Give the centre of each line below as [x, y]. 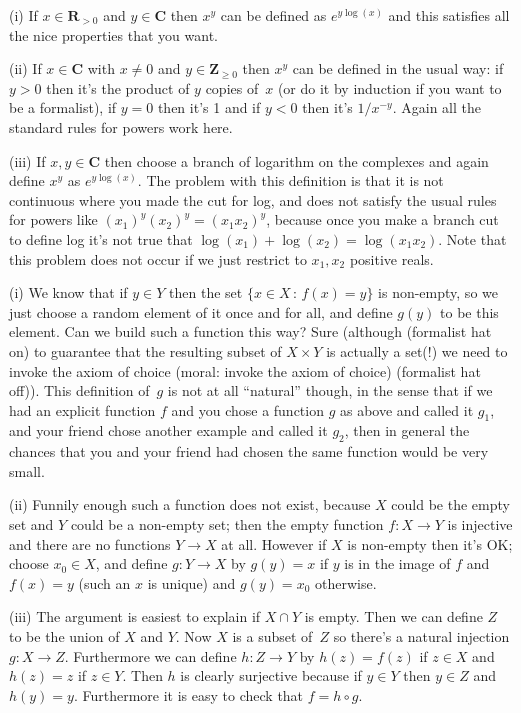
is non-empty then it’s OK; [430, 543]
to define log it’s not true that [101, 238]
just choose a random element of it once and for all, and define [201, 311]
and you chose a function [247, 409]
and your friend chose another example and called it [168, 430]
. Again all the [436, 107]
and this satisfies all [449, 15]
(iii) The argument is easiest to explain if [135, 616]
